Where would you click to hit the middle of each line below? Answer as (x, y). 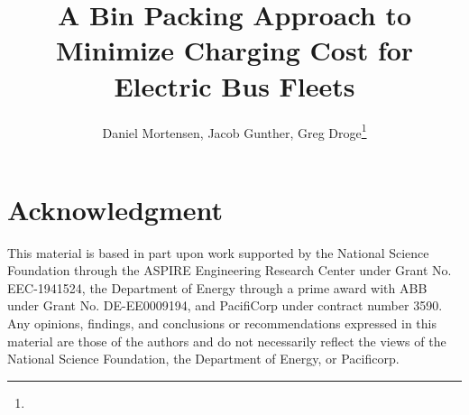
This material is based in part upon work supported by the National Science (218, 252)
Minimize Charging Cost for (234, 50)
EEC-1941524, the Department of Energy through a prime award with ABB (217, 287)
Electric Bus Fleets (234, 85)
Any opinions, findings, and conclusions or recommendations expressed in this (222, 323)
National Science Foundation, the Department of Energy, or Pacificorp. (203, 359)
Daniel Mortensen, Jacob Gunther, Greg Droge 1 (234, 131)
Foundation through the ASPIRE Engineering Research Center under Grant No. (230, 270)
